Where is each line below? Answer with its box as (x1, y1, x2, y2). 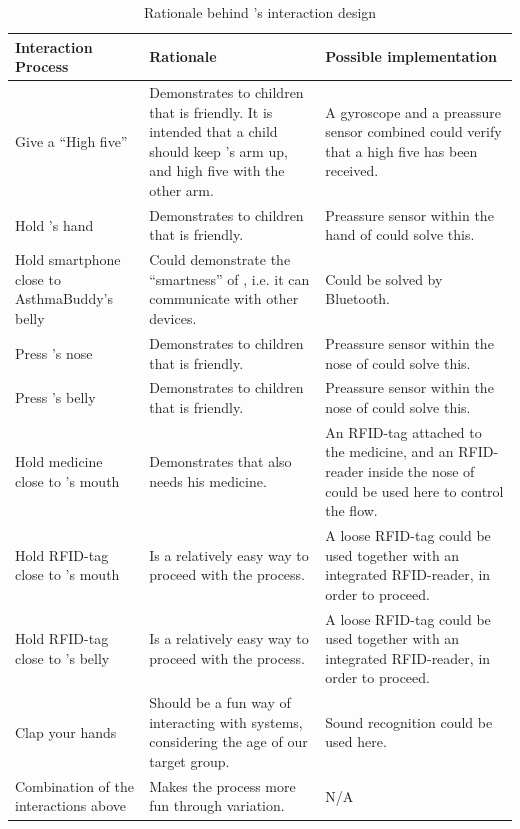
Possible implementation (325, 46, 497, 67)
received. (325, 160, 379, 181)
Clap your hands (15, 721, 117, 742)
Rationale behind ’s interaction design (143, 2, 377, 22)
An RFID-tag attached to (325, 421, 482, 442)
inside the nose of (368, 460, 475, 481)
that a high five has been (325, 140, 478, 161)
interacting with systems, (149, 711, 303, 732)
